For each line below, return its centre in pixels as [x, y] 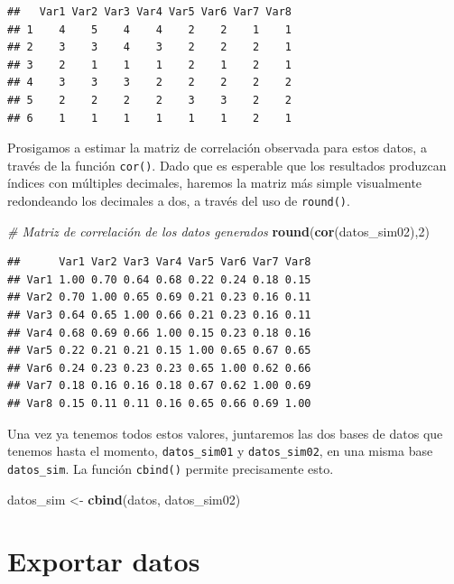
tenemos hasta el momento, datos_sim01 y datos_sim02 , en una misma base [220, 451]
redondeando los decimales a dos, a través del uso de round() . [179, 200]
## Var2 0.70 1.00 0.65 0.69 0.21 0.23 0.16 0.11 [159, 297]
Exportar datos [104, 561]
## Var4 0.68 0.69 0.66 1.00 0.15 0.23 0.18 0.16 [159, 333]
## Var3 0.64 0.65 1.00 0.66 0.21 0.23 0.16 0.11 [159, 315]
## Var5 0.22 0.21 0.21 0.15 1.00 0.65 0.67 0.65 [159, 351]
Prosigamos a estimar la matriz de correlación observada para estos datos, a [217, 148]
